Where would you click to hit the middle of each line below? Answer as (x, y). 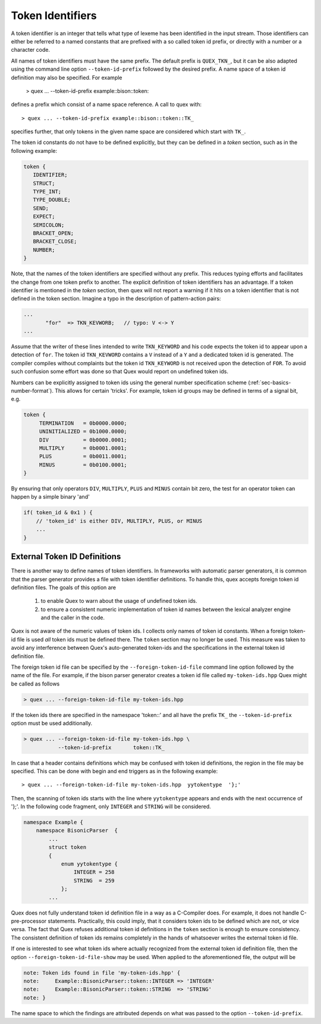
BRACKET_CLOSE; (55, 242)
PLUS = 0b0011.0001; (83, 456)
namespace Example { (53, 822)
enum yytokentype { (89, 864)
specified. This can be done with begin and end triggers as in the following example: (114, 771)
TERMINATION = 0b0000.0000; (83, 423)
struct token (67, 847)
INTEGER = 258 (94, 872)
